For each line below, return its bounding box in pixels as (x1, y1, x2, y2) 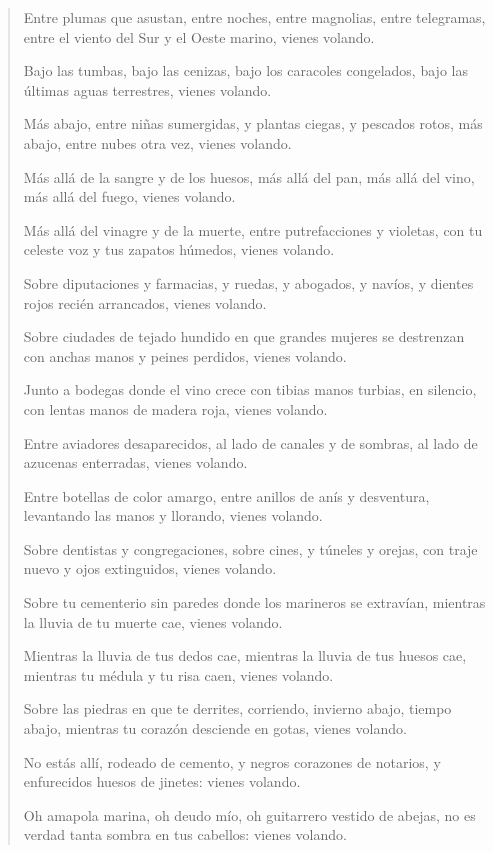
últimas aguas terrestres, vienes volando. (23, 79, 272, 100)
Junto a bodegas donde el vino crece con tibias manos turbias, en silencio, (23, 379, 477, 400)
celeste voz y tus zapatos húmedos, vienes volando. (23, 239, 335, 260)
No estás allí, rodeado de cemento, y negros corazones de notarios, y (23, 751, 441, 772)
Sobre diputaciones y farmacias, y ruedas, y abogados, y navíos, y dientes (23, 272, 474, 293)
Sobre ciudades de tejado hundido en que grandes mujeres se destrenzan (23, 326, 465, 347)
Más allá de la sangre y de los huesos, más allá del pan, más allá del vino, (23, 166, 475, 187)
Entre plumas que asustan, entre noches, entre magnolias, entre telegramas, (23, 7, 486, 27)
